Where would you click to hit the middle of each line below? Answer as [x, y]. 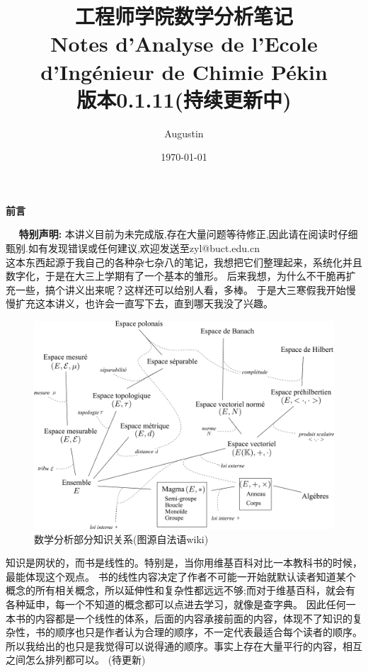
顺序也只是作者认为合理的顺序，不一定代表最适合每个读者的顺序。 [208, 632]
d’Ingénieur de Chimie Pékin [184, 71]
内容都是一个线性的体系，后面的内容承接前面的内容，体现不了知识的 [194, 618]
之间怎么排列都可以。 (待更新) [76, 660]
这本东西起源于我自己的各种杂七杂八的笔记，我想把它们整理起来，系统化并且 [184, 262]
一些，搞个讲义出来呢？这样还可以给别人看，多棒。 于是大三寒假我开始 [180, 289]
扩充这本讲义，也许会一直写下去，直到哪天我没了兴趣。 [144, 303]
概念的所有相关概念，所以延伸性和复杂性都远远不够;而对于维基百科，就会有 [180, 590]
